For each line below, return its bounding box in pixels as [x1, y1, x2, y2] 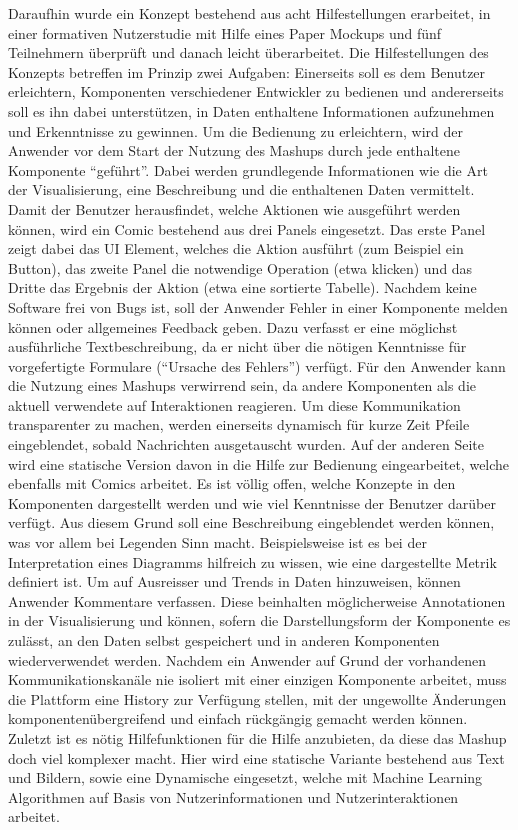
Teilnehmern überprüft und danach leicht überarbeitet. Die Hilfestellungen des [8, 42, 489, 63]
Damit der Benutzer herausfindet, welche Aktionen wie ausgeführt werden [8, 198, 461, 219]
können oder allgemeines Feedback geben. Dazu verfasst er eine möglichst [8, 316, 458, 337]
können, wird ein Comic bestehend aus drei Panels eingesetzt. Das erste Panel [8, 218, 486, 239]
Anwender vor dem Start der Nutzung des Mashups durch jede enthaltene [8, 140, 460, 161]
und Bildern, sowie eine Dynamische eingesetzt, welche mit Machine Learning [8, 767, 483, 788]
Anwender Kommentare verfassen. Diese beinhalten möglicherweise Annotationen [8, 590, 506, 611]
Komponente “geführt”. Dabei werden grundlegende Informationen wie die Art [8, 159, 488, 180]
